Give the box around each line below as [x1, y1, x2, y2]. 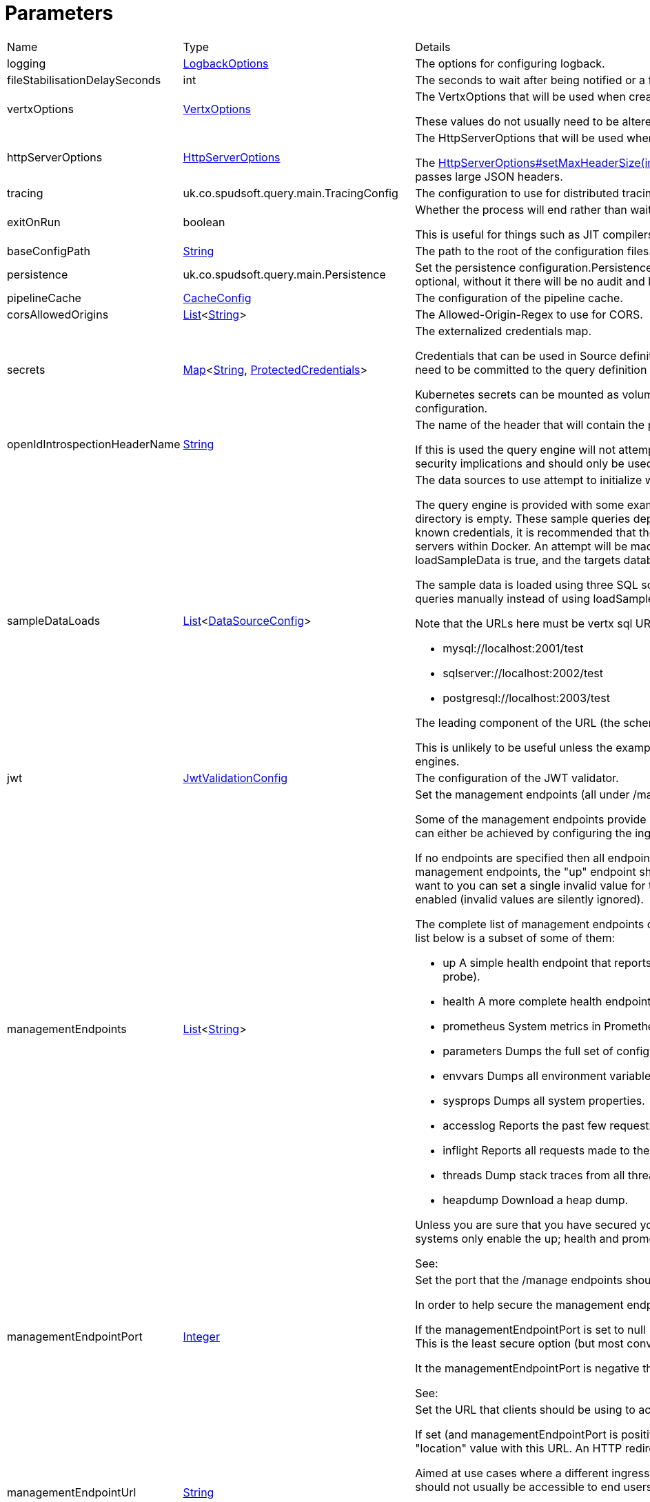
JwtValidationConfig [183, 770, 288, 785]
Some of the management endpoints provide [415, 812, 647, 826]
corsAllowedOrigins [7, 307, 109, 321]
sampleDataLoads [7, 613, 101, 628]
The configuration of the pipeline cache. [415, 290, 623, 305]
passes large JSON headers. [415, 169, 563, 183]
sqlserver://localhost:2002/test [443, 665, 604, 680]
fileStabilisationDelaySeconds [7, 72, 161, 87]
